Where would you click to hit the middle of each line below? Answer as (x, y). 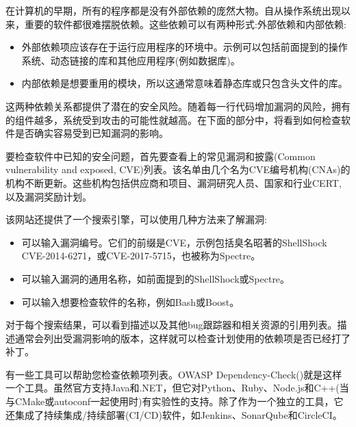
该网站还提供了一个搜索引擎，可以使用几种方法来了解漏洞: (136, 219)
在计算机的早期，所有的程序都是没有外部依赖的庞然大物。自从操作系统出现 (173, 10)
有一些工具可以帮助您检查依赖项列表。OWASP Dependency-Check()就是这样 (174, 374)
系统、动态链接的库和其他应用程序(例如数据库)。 (131, 60)
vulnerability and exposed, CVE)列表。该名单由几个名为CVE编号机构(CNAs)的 (178, 169)
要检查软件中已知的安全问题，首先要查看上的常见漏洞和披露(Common (161, 156)
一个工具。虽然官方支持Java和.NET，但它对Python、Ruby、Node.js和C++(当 (177, 388)
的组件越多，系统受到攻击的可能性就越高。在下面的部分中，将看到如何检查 (173, 119)
